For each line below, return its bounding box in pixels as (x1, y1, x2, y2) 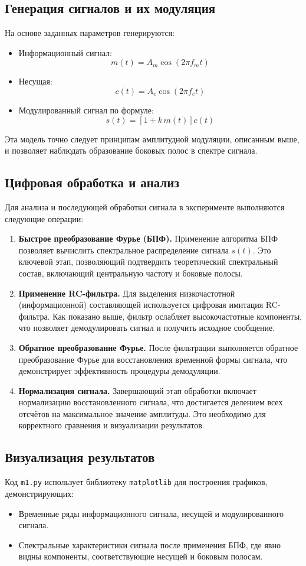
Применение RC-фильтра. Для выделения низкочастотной (18, 287, 235, 299)
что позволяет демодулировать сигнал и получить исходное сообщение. (18, 321, 275, 334)
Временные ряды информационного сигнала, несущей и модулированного (18, 507, 284, 519)
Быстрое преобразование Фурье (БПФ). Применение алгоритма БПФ (18, 232, 278, 245)
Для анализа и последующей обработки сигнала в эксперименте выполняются (5, 200, 285, 213)
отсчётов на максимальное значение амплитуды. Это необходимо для (18, 407, 266, 419)
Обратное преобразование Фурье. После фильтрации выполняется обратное (18, 341, 298, 353)
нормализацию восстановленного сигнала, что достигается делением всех (18, 396, 283, 408)
